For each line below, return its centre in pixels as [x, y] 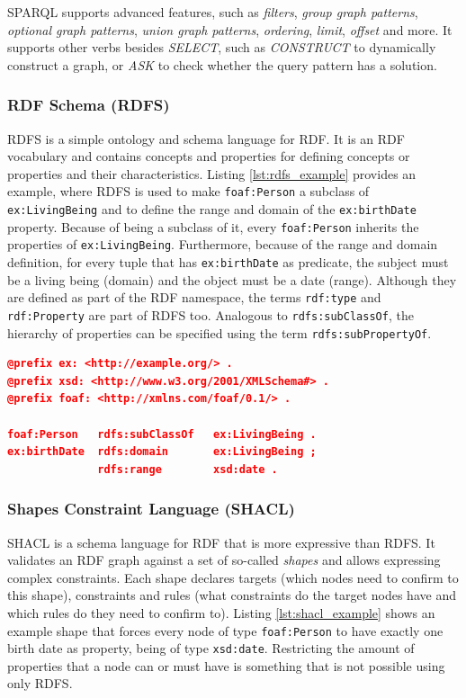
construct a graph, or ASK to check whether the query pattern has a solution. [222, 64]
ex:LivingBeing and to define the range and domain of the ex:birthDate [212, 209]
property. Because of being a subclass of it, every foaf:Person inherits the [213, 226]
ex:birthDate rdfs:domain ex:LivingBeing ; [162, 452]
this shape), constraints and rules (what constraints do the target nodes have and [232, 595]
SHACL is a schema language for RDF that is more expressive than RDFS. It [221, 542]
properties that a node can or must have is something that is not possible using [226, 665]
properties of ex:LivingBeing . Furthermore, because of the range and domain [223, 244]
